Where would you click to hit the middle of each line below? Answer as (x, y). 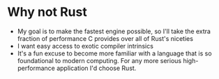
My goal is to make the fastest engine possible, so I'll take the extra (114, 31)
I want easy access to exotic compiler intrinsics (85, 46)
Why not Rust (47, 12)
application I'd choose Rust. (97, 68)
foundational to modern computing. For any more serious (99, 60)
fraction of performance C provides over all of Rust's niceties (105, 38)
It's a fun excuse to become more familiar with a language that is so (114, 53)
